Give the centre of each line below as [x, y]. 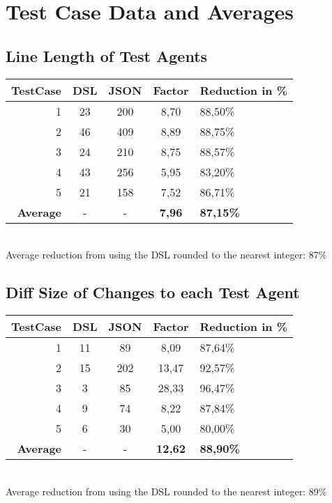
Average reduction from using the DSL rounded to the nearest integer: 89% [166, 491]
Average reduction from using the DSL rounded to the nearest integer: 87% [166, 255]
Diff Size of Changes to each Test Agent [153, 292]
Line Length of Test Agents [107, 55]
